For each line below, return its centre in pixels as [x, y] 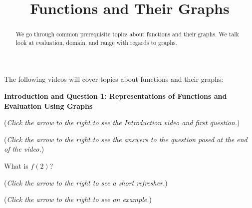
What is [16, 166]
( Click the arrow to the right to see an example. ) [78, 199]
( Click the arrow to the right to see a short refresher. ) [86, 182]
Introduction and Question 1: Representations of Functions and [116, 96]
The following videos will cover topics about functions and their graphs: [114, 79]
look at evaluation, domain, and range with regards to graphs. [96, 42]
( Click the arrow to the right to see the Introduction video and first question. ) [122, 122]
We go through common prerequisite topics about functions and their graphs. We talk [127, 34]
